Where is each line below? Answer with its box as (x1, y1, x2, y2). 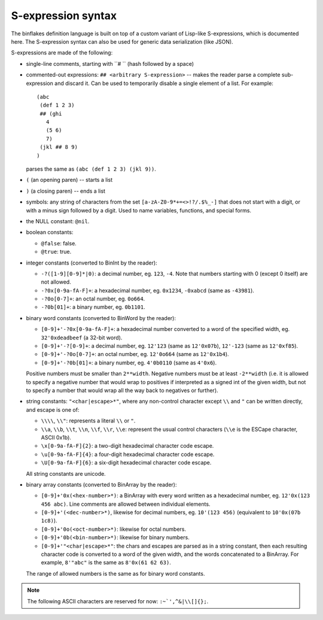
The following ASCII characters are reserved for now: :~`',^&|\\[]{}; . (27, 597, 209, 604)
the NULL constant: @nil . (26, 217, 90, 224)
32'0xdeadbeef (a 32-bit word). (41, 334, 123, 341)
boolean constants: (26, 229, 74, 236)
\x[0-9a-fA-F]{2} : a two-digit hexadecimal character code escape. (41, 442, 214, 449)
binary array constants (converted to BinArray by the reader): (26, 481, 177, 488)
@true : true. (41, 248, 72, 256)
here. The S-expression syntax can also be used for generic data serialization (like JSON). (11, 38, 233, 45)
